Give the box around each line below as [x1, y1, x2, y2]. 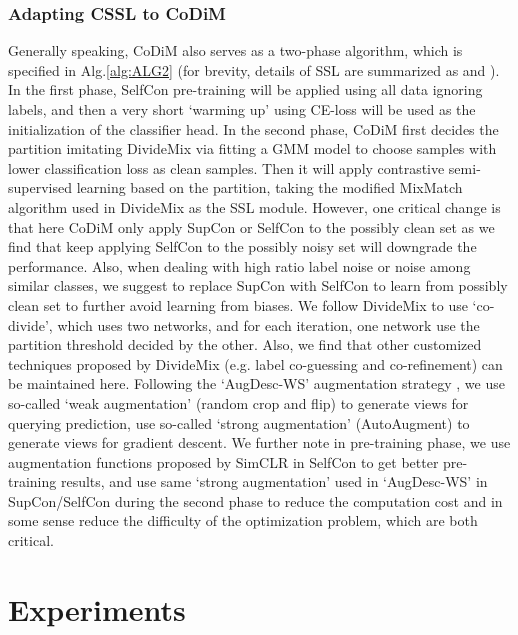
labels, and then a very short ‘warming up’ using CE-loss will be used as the [8, 99, 476, 119]
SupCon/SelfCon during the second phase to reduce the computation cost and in [8, 490, 503, 511]
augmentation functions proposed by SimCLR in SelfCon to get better [8, 451, 439, 472]
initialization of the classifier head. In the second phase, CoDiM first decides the [8, 118, 499, 139]
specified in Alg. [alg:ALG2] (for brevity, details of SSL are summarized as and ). [8, 59, 500, 80]
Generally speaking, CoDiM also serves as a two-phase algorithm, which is [8, 40, 463, 61]
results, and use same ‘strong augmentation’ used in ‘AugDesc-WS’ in [60, 471, 488, 492]
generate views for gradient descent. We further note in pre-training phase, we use [8, 432, 511, 453]
